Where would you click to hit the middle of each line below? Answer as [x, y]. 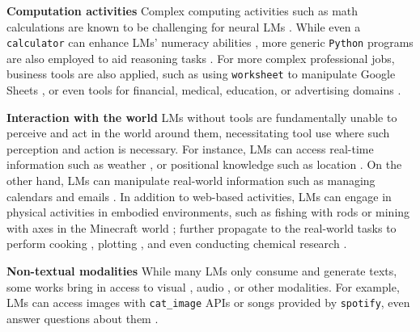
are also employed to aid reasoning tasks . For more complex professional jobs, [201, 58]
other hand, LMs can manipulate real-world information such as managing [191, 181]
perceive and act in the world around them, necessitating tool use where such [198, 133]
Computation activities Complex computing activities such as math [182, 11]
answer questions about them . [83, 318]
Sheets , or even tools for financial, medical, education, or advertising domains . [204, 90]
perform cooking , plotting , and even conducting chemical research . [177, 244]
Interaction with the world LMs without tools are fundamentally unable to [202, 117]
